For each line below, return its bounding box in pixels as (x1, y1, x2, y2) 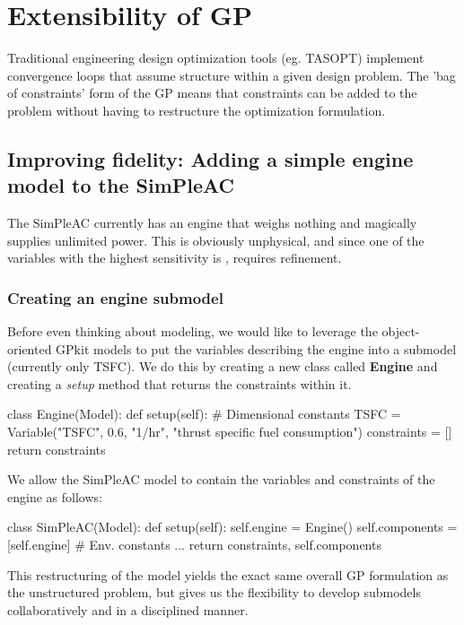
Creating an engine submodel (7, 286, 223, 308)
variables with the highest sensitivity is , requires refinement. (7, 248, 342, 267)
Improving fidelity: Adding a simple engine (7, 144, 414, 172)
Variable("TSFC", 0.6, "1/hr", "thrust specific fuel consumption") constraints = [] (7, 422, 452, 441)
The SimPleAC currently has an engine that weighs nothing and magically (7, 213, 417, 232)
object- (381, 322, 420, 341)
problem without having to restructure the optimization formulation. (7, 100, 386, 119)
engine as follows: (7, 487, 102, 506)
